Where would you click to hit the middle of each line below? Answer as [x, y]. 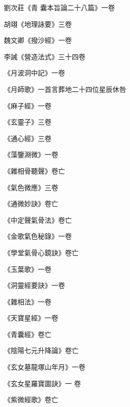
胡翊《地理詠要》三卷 [38, 24]
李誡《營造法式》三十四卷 [45, 56]
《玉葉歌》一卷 [28, 269]
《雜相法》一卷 [28, 301]
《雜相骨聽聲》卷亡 [34, 170]
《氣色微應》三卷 [31, 187]
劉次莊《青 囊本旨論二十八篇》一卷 [59, 7]
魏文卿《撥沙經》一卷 [38, 40]
